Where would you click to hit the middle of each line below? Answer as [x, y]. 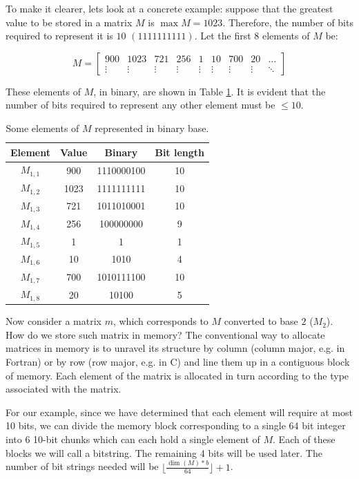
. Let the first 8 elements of [252, 36]
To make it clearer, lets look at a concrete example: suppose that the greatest [169, 8]
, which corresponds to [161, 321]
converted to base [261, 321]
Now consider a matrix [54, 321]
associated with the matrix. [64, 389]
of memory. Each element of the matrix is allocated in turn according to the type [177, 375]
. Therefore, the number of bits [288, 22]
